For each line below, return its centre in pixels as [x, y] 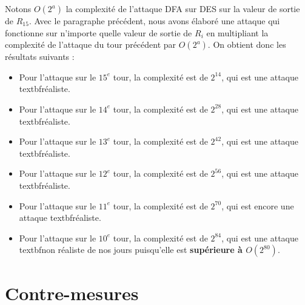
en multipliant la [237, 32]
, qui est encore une [258, 205]
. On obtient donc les [247, 44]
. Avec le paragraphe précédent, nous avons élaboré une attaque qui [154, 21]
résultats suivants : [40, 57]
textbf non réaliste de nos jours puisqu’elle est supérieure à [131, 250]
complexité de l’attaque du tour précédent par [91, 44]
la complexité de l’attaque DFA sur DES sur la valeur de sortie [183, 8]
